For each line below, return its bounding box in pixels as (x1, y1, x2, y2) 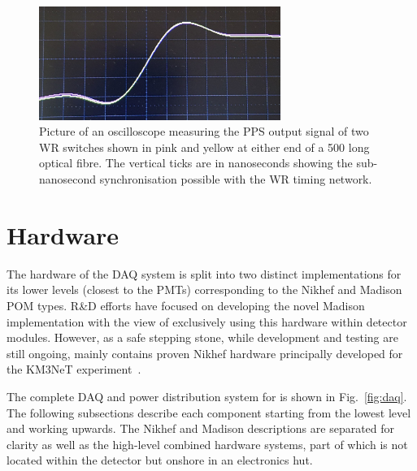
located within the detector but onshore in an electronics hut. (7, 452, 313, 469)
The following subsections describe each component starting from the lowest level (7, 404, 411, 421)
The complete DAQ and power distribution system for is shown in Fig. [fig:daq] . (7, 387, 407, 404)
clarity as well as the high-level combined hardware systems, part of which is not (7, 435, 408, 452)
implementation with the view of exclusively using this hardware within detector (7, 313, 407, 330)
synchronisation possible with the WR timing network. (99, 171, 372, 188)
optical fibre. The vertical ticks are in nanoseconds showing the (39, 154, 353, 171)
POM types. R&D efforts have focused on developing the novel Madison (7, 296, 365, 313)
